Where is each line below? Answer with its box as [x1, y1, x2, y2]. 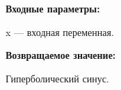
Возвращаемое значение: [6, 48, 116, 62]
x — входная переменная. [6, 24, 114, 39]
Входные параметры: [6, 1, 100, 15]
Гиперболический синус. [6, 71, 109, 85]
